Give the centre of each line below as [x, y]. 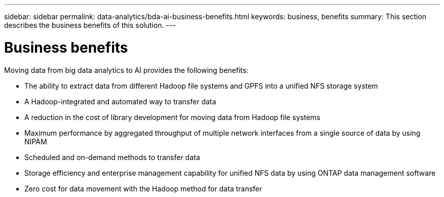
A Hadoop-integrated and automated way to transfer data [120, 101]
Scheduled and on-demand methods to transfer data [112, 157]
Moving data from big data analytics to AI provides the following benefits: [126, 70]
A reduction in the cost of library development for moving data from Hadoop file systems [172, 117]
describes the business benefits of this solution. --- [90, 25]
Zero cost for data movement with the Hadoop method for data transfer [143, 188]
